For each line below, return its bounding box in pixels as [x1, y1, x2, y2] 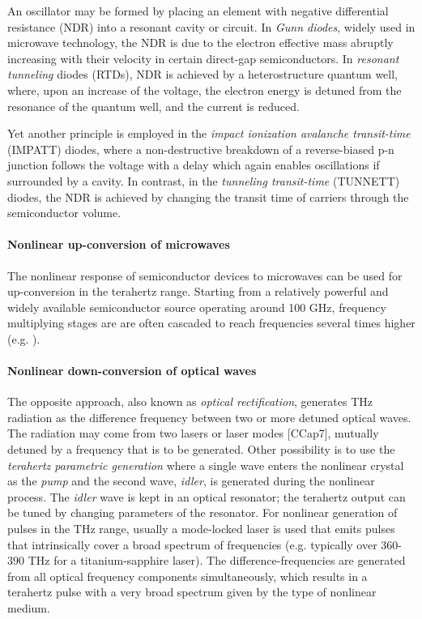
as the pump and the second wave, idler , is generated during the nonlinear [7, 472, 375, 489]
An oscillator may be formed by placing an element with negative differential [7, 2, 389, 19]
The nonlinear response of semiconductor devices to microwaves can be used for [7, 267, 403, 284]
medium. [7, 600, 50, 616]
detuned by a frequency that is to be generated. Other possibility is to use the [7, 441, 395, 458]
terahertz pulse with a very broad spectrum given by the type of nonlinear [7, 583, 377, 600]
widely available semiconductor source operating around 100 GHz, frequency [7, 298, 386, 315]
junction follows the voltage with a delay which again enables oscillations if [7, 156, 380, 173]
